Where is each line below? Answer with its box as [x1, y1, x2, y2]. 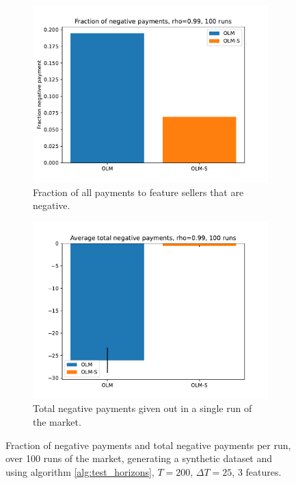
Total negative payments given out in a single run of [33, 401, 252, 415]
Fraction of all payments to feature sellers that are [33, 184, 244, 199]
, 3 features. [232, 464, 282, 479]
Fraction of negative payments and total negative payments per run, [5, 437, 291, 452]
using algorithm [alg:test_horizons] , [5, 464, 154, 479]
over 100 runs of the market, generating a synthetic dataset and [5, 451, 273, 465]
